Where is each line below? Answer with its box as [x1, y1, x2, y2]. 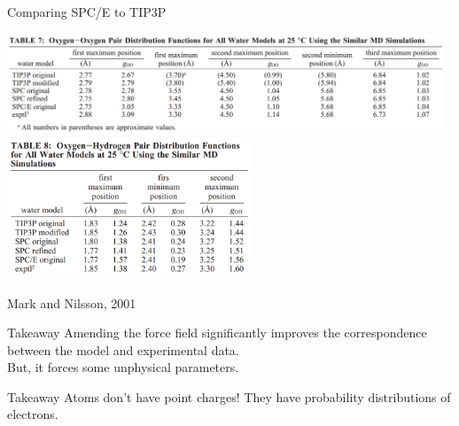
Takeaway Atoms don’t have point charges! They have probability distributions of [7, 387, 451, 406]
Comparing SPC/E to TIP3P [7, 3, 167, 20]
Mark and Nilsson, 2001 [7, 293, 136, 312]
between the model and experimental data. [7, 340, 239, 359]
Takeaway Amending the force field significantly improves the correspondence [7, 323, 427, 342]
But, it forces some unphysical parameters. [7, 358, 239, 376]
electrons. [7, 405, 58, 423]
